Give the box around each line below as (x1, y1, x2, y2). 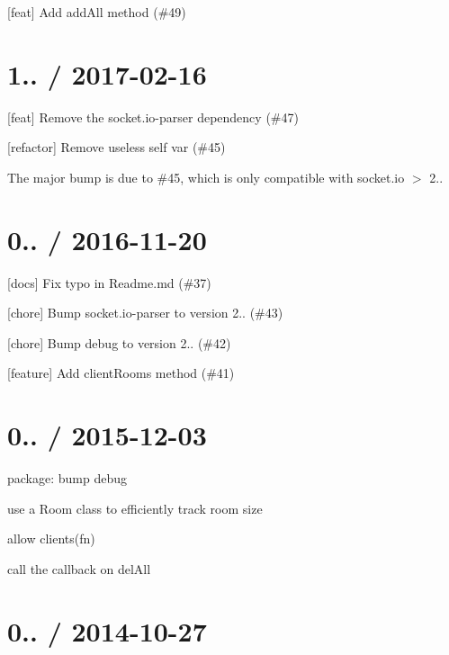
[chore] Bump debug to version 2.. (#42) (7, 333, 231, 352)
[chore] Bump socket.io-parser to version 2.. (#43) (7, 303, 283, 322)
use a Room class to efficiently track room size (7, 498, 263, 517)
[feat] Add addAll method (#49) (7, 3, 186, 21)
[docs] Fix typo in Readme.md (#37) (7, 273, 211, 292)
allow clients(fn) (7, 529, 95, 548)
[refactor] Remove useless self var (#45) (7, 138, 226, 157)
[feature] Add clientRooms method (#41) (7, 363, 235, 382)
